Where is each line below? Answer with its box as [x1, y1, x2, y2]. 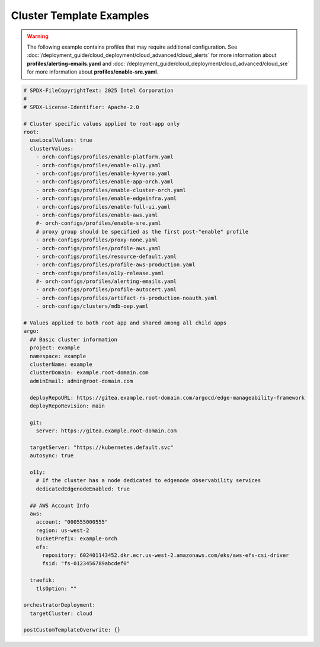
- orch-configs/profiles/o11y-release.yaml [36, 270, 164, 276]
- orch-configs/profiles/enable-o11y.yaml [36, 162, 161, 168]
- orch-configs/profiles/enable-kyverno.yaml [36, 170, 171, 177]
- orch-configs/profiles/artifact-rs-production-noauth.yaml [36, 294, 217, 301]
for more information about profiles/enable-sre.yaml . [27, 68, 159, 75]
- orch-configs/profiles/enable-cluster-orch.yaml [36, 187, 186, 193]
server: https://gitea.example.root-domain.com [36, 428, 177, 434]
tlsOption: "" [36, 585, 77, 592]
